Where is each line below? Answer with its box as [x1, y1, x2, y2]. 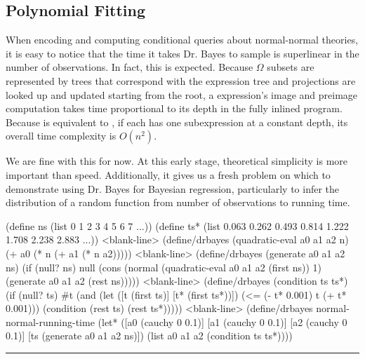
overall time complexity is [6, 128, 117, 143]
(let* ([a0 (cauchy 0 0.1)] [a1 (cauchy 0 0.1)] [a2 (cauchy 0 [98, 314, 347, 329]
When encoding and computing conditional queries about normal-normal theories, [6, 32, 359, 47]
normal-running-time [6, 314, 95, 329]
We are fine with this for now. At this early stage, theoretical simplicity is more [6, 154, 348, 168]
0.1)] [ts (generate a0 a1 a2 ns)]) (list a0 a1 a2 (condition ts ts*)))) [6, 328, 293, 343]
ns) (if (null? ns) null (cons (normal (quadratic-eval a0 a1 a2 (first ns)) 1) [6, 259, 322, 274]
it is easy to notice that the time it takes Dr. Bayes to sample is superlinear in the [6, 46, 359, 60]
